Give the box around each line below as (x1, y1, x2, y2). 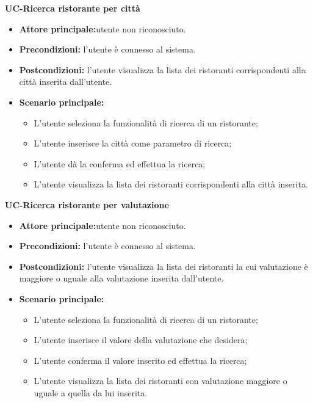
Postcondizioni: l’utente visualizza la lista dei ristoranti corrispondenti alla (19, 63, 306, 76)
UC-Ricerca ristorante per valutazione (5, 198, 169, 211)
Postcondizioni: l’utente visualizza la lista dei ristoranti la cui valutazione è (19, 260, 308, 272)
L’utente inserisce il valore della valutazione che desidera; (34, 333, 248, 346)
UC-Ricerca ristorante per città (5, 2, 140, 14)
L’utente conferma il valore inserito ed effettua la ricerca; (34, 354, 247, 366)
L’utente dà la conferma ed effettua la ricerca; (34, 157, 206, 170)
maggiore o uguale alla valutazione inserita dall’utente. (19, 272, 224, 285)
